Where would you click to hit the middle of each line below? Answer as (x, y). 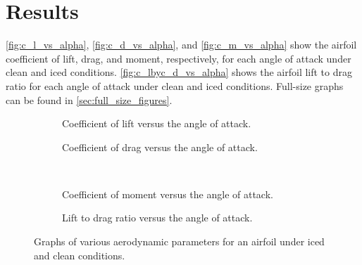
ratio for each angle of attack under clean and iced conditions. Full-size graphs (175, 85)
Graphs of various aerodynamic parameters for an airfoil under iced (179, 241)
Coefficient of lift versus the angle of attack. (157, 123)
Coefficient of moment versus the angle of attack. (168, 194)
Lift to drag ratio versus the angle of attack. (157, 218)
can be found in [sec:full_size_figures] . (89, 99)
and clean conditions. (80, 255)
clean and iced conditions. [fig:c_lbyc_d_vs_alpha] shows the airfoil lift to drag (179, 72)
